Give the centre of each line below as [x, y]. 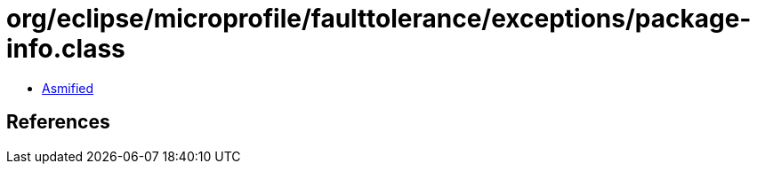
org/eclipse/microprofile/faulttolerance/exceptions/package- [379, 19]
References [58, 122]
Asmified [68, 88]
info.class [66, 49]
